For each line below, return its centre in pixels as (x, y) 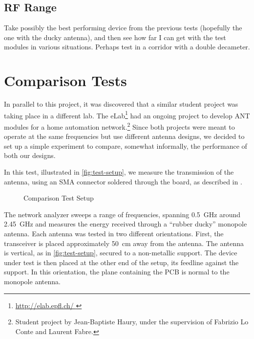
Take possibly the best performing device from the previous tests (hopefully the (123, 28)
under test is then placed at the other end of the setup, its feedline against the (121, 262)
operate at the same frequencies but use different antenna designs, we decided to (124, 136)
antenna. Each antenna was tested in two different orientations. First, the (114, 233)
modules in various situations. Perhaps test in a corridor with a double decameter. (127, 47)
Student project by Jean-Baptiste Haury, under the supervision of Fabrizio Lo (132, 322)
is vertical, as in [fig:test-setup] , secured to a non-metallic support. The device (121, 253)
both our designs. (30, 155)
